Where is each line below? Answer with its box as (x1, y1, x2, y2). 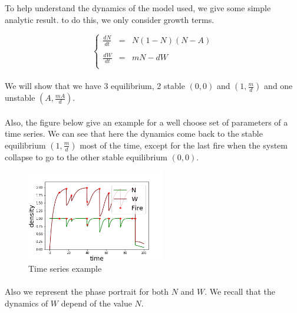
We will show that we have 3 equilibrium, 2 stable (5, 80, 185, 92)
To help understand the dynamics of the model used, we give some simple (5, 2, 271, 14)
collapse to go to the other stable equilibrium (5, 150, 167, 163)
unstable (5, 91, 35, 104)
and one (264, 80, 293, 92)
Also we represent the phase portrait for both (5, 285, 169, 298)
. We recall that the (204, 285, 275, 298)
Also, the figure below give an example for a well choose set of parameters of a (5, 116, 288, 128)
